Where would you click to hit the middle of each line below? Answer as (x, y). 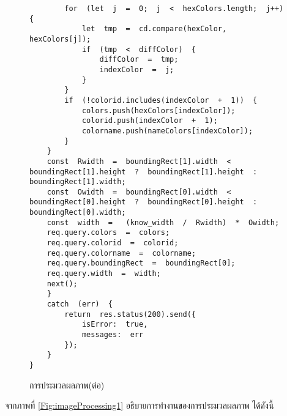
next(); (62, 284)
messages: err (113, 335)
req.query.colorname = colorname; (121, 253)
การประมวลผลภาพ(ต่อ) (67, 384)
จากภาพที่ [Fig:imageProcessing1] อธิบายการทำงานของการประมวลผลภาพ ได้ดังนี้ (140, 405)
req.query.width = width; (104, 274)
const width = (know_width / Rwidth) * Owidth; (163, 222)
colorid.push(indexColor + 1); (150, 121)
